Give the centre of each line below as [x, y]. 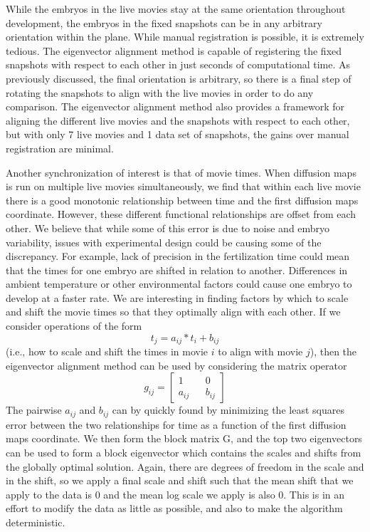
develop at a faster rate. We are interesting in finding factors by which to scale [177, 297]
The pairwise [34, 410]
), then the [333, 351]
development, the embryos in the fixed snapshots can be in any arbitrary [164, 22]
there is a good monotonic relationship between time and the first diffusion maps [182, 200]
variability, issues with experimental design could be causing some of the [164, 242]
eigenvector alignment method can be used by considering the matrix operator [176, 365]
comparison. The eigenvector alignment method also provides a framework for [175, 106]
